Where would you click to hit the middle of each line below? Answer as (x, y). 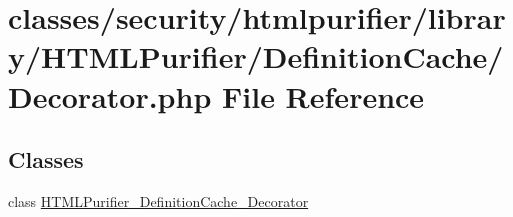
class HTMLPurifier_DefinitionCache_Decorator (158, 200)
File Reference (323, 95)
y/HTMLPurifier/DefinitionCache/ (256, 56)
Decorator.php (110, 95)
